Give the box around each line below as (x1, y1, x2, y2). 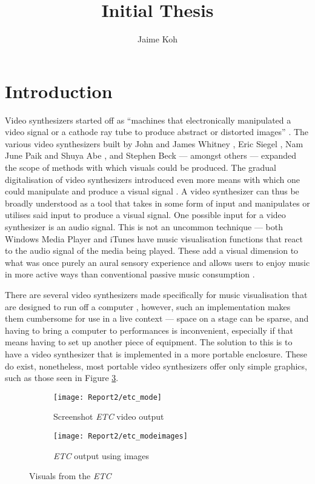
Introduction (5, 78, 113, 103)
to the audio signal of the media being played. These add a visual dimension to (5, 244, 299, 257)
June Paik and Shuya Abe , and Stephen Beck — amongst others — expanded (5, 149, 297, 162)
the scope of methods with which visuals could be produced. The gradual (5, 161, 277, 174)
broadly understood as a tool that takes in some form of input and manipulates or (5, 196, 310, 209)
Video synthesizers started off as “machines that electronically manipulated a (5, 113, 291, 126)
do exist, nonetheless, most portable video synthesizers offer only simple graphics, (5, 359, 307, 372)
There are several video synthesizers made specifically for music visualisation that (5, 288, 308, 300)
